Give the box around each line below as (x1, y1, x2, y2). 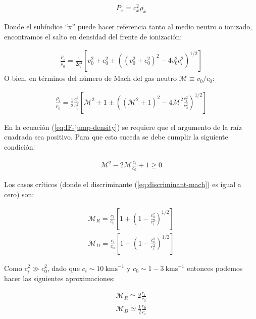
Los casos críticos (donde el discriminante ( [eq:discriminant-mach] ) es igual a (4, 179, 241, 190)
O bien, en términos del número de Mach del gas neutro (4, 73, 177, 83)
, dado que (47, 262, 80, 273)
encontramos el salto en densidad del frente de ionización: (4, 31, 182, 41)
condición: (4, 141, 35, 152)
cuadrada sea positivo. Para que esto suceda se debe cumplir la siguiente (4, 131, 228, 142)
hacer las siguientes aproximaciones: (4, 272, 115, 283)
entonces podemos (187, 262, 243, 273)
